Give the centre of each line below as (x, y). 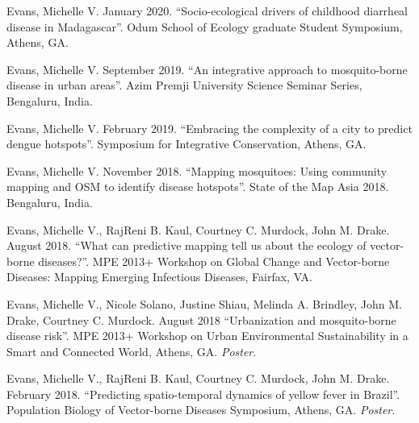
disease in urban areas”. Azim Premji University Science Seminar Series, (184, 85)
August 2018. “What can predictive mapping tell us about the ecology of (186, 245)
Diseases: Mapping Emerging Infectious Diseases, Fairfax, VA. (160, 277)
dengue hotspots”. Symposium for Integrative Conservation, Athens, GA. (186, 144)
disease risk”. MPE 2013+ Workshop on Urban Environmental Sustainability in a (207, 336)
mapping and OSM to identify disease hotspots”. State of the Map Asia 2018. (198, 187)
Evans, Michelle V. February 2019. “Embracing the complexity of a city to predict (209, 128)
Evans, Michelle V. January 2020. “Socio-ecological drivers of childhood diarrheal (207, 10)
